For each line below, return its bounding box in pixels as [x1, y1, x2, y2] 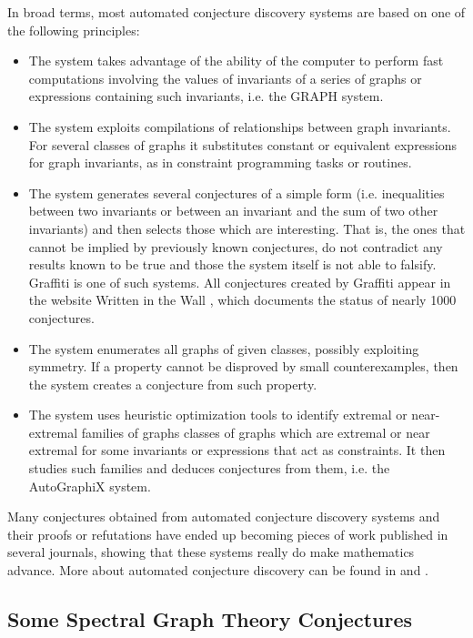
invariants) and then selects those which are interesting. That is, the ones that [28, 218, 466, 238]
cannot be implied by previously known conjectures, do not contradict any [28, 237, 443, 256]
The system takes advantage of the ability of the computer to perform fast [28, 51, 444, 70]
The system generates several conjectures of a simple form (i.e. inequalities [28, 183, 445, 202]
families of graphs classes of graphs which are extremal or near [81, 422, 430, 441]
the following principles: [7, 20, 140, 39]
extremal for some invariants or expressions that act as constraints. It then [28, 441, 446, 460]
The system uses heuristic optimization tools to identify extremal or [28, 405, 408, 424]
